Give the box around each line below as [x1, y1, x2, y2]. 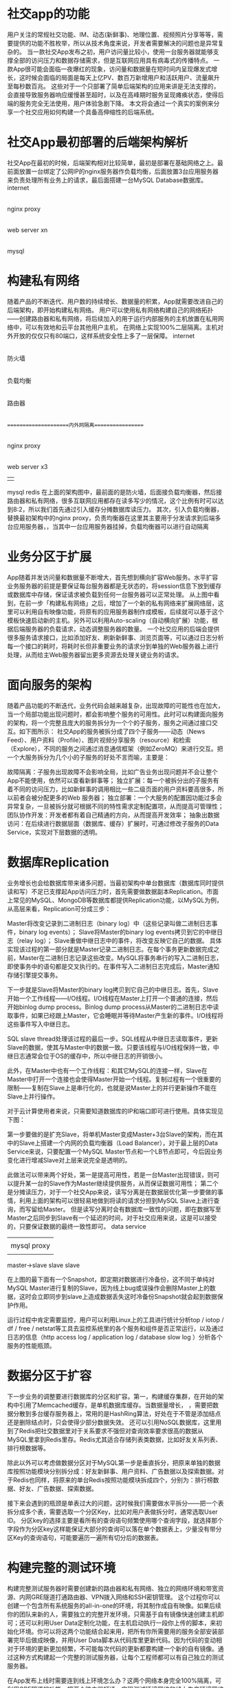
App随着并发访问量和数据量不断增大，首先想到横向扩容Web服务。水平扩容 [7, 573, 219, 581]
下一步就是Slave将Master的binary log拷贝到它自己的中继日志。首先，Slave [7, 986, 219, 994]
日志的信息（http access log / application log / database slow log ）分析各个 [7, 1333, 223, 1341]
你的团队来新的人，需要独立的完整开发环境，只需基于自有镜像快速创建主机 [7, 1609, 218, 1618]
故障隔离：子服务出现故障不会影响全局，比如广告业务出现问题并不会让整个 [7, 767, 218, 775]
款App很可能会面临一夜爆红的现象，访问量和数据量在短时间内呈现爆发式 [7, 65, 212, 73]
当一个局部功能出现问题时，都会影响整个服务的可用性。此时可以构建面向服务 [7, 710, 224, 718]
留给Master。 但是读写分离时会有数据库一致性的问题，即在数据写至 [30, 1205, 221, 1213]
